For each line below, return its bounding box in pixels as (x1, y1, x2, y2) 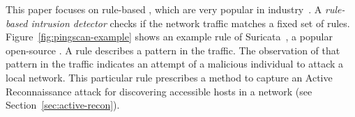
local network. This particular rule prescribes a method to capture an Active (6, 70, 333, 84)
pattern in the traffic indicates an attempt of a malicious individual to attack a (6, 56, 344, 71)
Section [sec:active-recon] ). (6, 97, 120, 112)
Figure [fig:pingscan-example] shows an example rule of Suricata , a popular (6, 29, 333, 44)
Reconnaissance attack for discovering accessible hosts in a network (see (6, 84, 312, 98)
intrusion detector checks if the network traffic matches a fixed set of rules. (31, 15, 350, 30)
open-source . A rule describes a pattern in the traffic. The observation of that (6, 42, 340, 57)
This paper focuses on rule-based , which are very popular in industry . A (6, 2, 322, 16)
